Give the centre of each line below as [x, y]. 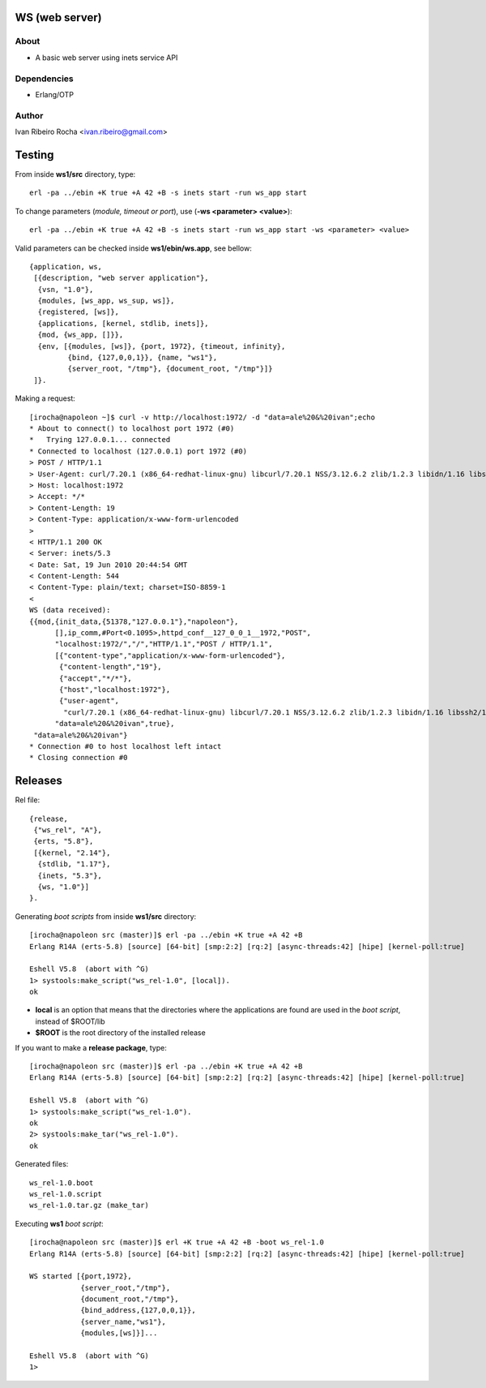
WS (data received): [70, 610]
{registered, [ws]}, [79, 312]
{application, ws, [66, 266]
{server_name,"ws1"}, [123, 1321]
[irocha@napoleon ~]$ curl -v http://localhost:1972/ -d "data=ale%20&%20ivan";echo [202, 417]
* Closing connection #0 [79, 758]
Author [29, 115]
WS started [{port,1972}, [81, 1276]
